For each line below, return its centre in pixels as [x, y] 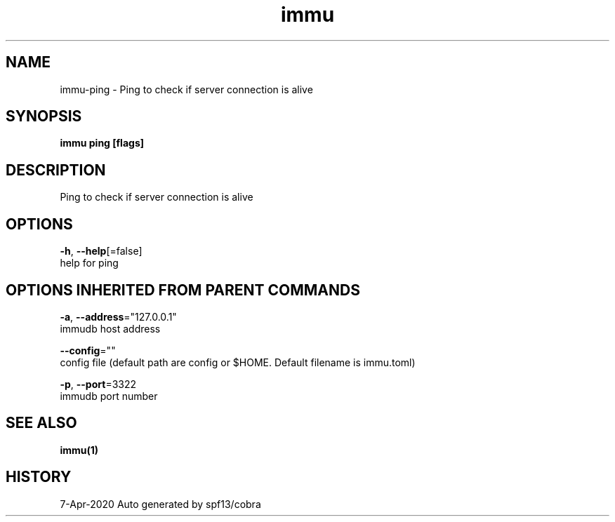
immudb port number [109, 396]
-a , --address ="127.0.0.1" [118, 316]
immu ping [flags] [102, 143]
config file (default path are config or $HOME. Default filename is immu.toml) [238, 362]
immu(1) [79, 450]
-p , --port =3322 [98, 384]
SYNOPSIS [44, 116]
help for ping [89, 263]
